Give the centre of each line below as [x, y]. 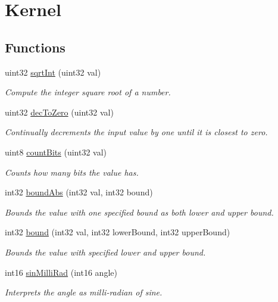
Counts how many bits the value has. [72, 172]
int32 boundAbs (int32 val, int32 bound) [79, 192]
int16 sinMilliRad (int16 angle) [61, 272]
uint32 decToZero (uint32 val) [59, 112]
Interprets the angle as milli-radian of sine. [84, 292]
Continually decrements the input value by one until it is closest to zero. [136, 132]
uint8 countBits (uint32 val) [56, 152]
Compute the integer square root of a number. [88, 92]
